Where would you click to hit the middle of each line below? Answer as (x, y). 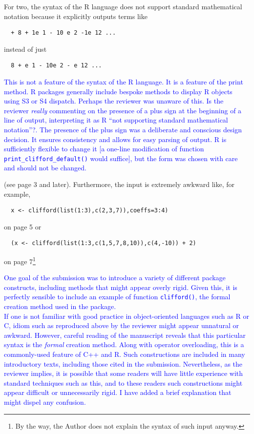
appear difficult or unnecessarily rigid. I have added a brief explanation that (118, 392)
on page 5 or (23, 226)
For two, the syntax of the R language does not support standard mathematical (123, 6)
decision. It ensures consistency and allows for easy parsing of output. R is (115, 139)
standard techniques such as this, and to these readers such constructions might (123, 382)
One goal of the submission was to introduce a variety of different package (115, 278)
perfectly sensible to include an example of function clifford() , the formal (117, 297)
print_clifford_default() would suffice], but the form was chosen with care (121, 158)
